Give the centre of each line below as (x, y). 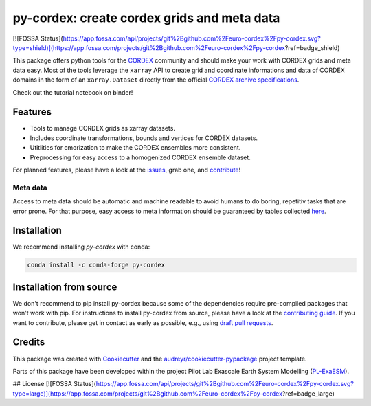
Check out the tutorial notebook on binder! (73, 92)
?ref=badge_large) (308, 393)
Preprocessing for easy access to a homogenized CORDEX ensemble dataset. (140, 157)
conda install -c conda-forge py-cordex (96, 265)
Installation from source (65, 287)
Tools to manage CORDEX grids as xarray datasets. (102, 128)
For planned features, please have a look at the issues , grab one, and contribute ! (127, 170)
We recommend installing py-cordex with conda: (81, 247)
